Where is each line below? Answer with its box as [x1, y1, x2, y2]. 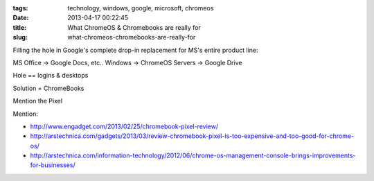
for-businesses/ [30, 161, 75, 169]
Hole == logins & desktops [12, 71, 89, 80]
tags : [12, 4, 28, 12]
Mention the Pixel [12, 97, 62, 105]
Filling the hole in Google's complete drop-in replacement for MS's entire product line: [12, 46, 259, 54]
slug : [12, 33, 28, 42]
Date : [12, 14, 29, 22]
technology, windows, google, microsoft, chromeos [67, 4, 214, 12]
